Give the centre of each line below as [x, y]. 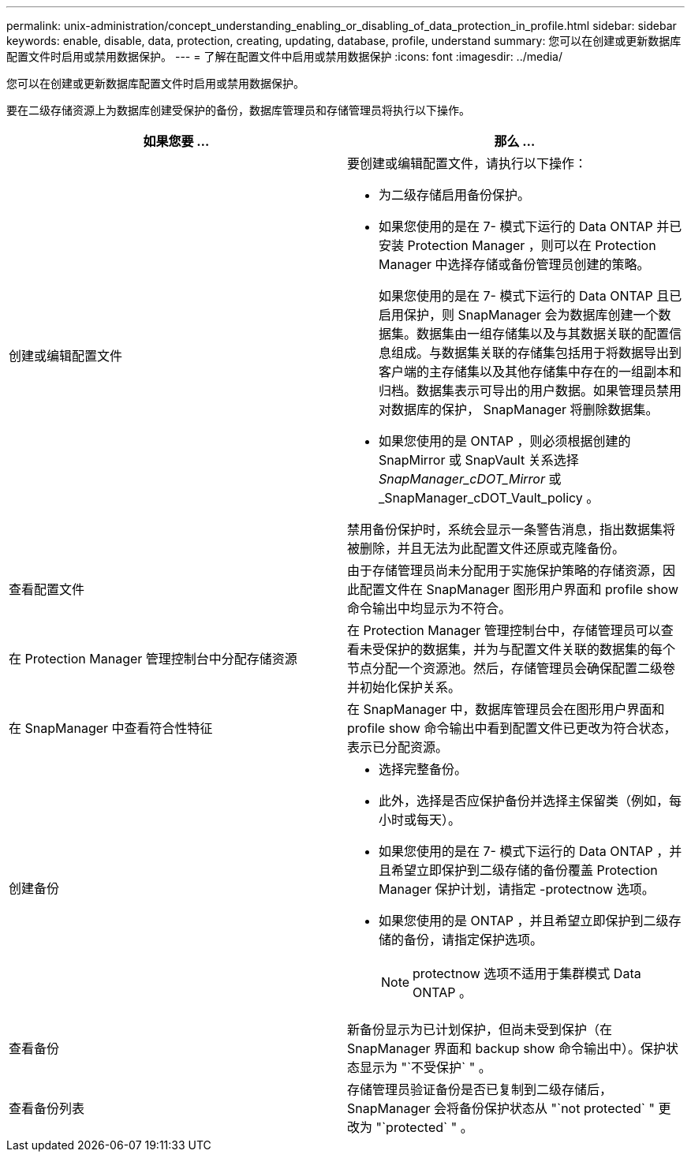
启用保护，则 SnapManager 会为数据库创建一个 [519, 315]
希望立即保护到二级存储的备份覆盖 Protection [525, 870]
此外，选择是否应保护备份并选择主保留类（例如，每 [530, 801]
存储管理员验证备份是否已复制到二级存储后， [480, 1089]
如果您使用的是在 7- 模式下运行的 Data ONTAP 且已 [530, 296]
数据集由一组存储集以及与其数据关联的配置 [543, 334]
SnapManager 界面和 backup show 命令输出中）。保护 [506, 1048]
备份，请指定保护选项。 [474, 939]
